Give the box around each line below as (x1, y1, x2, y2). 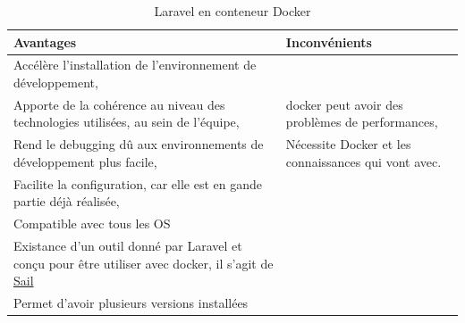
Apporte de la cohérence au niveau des (13, 95, 225, 113)
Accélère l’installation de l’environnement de (13, 55, 257, 74)
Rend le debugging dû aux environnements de (13, 135, 264, 153)
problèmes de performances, (285, 112, 438, 131)
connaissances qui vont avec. (285, 152, 442, 170)
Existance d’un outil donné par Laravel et (13, 236, 242, 255)
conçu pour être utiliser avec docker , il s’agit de (13, 253, 274, 272)
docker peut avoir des (285, 95, 403, 113)
